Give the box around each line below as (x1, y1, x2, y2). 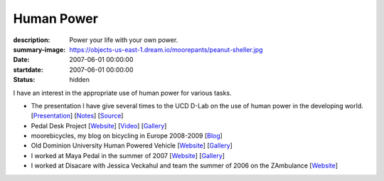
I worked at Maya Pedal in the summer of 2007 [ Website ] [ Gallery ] (31, 151, 225, 160)
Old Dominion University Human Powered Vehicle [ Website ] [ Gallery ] (31, 141, 233, 150)
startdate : (13, 65, 44, 74)
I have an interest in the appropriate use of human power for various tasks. (13, 88, 232, 97)
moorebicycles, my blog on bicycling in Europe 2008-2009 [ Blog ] (31, 132, 223, 140)
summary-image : (13, 45, 66, 53)
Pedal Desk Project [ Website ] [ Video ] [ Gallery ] (31, 121, 167, 130)
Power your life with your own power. (69, 36, 178, 44)
